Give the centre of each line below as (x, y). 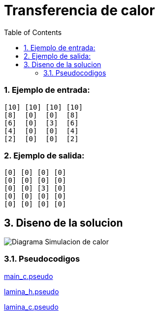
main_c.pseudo (29, 276)
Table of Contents (33, 32)
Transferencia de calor (79, 10)
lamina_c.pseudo (31, 307)
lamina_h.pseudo (32, 291)
